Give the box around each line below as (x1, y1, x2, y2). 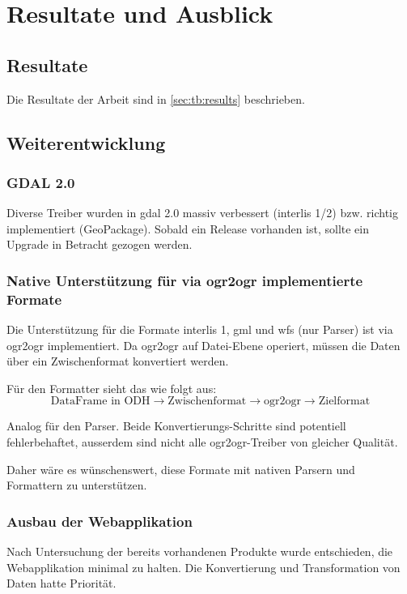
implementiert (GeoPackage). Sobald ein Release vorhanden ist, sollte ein (6, 220, 369, 237)
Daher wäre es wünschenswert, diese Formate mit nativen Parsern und (6, 460, 355, 477)
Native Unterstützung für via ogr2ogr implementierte (6, 270, 363, 290)
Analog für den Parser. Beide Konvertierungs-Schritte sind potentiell (6, 417, 346, 434)
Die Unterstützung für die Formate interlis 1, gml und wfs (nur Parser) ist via (6, 321, 393, 338)
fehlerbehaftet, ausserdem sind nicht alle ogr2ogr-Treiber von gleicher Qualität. (6, 434, 398, 451)
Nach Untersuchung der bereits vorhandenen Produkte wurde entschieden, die (6, 543, 393, 560)
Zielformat (318, 395, 371, 408)
